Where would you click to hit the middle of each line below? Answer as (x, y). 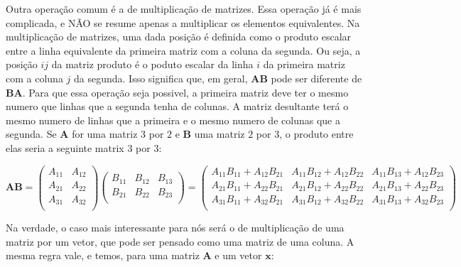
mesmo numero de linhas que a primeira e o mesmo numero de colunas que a (173, 120)
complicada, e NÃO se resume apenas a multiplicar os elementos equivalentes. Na (183, 22)
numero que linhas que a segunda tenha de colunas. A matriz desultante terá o (177, 106)
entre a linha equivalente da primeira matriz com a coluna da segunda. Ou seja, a (183, 50)
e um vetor (238, 255)
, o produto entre (316, 134)
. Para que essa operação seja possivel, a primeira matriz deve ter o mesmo (185, 92)
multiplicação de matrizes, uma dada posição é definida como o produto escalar (179, 37)
